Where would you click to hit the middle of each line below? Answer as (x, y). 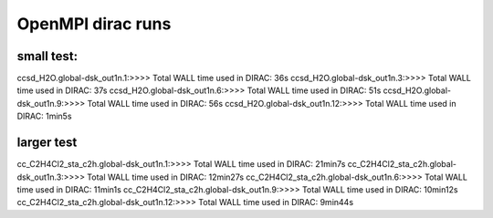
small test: (47, 56)
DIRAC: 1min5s (44, 116)
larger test (47, 143)
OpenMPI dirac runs (94, 24)
